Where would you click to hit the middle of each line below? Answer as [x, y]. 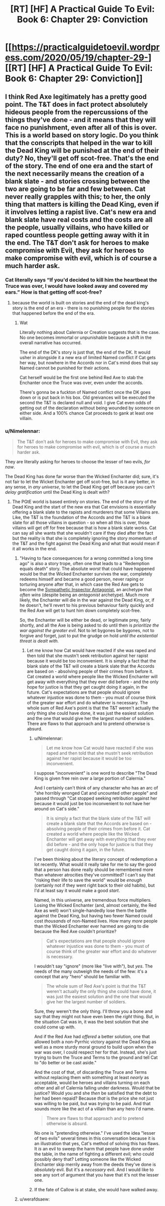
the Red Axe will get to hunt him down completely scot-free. [80, 610]
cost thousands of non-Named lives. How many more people [96, 921]
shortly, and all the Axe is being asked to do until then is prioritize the [89, 625]
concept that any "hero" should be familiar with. [82, 977]
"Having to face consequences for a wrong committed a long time [86, 558]
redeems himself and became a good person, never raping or [82, 579]
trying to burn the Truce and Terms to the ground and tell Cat [96, 1057]
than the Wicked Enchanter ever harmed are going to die [91, 926]
